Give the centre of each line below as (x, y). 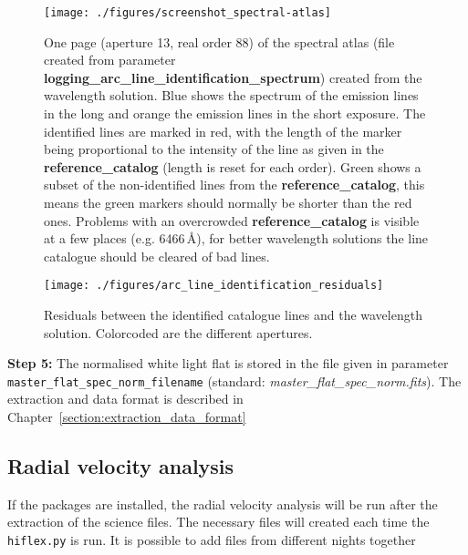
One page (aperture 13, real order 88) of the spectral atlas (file (219, 41)
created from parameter (110, 60)
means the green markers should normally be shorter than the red (228, 202)
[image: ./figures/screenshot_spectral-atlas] (187, 13)
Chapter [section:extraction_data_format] (127, 417)
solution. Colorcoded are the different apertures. (178, 332)
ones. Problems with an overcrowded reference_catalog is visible (232, 220)
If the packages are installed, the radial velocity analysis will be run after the (223, 504)
